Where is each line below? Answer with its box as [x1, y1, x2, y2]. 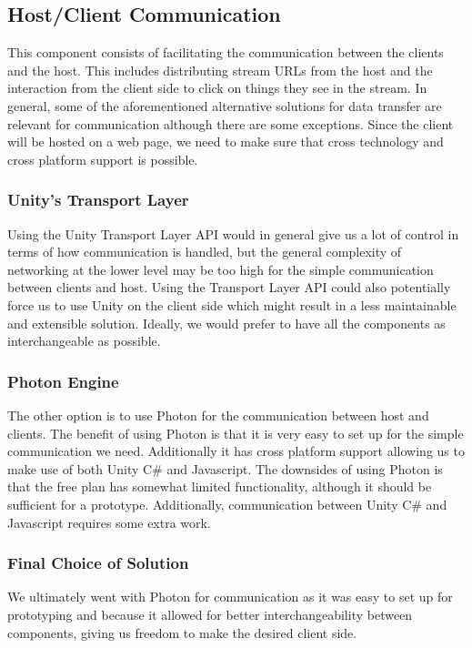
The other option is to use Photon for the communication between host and [7, 405, 429, 424]
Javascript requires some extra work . [7, 512, 211, 532]
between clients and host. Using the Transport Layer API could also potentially [7, 278, 451, 297]
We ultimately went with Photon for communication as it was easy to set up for [7, 587, 453, 606]
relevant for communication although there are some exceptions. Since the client [7, 114, 454, 133]
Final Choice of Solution [7, 552, 189, 574]
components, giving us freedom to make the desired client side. [7, 623, 357, 642]
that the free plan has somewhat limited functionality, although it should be [7, 477, 432, 496]
